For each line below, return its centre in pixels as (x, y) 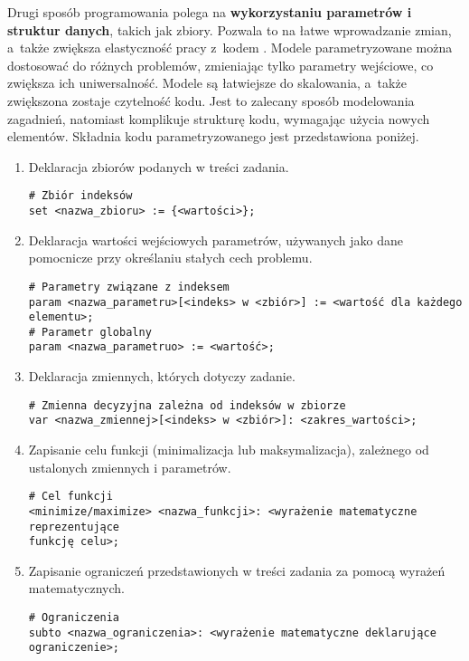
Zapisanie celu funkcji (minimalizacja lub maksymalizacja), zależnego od (229, 450)
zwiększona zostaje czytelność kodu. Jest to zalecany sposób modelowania (211, 100)
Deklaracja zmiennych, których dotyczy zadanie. (162, 376)
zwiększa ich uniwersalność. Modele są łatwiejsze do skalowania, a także (207, 83)
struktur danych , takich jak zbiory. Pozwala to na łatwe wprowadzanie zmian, (230, 29)
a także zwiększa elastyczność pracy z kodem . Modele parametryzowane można (230, 48)
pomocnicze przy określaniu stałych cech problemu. (170, 258)
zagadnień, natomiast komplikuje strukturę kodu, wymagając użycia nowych (219, 118)
